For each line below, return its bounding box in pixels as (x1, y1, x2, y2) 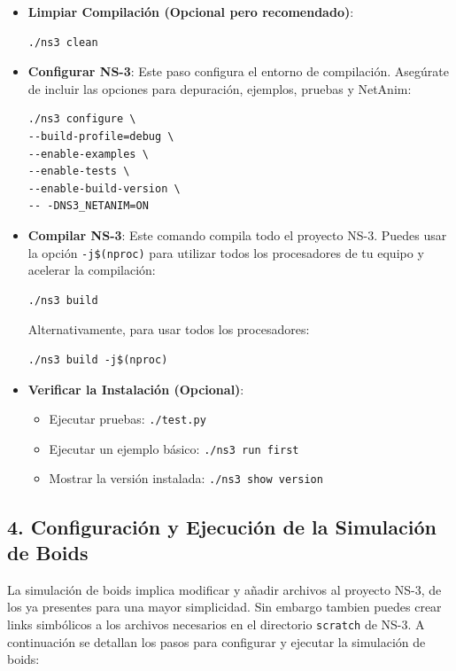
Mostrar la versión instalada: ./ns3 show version (49, 469, 323, 488)
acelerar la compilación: (27, 261, 156, 279)
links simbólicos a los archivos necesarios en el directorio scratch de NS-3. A (7, 614, 425, 633)
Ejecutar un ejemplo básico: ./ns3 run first (49, 439, 299, 457)
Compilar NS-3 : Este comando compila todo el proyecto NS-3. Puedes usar (27, 225, 447, 244)
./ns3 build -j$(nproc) (27, 353, 168, 366)
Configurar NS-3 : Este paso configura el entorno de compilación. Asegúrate (27, 62, 449, 81)
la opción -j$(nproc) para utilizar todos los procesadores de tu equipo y (27, 243, 424, 261)
